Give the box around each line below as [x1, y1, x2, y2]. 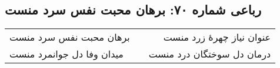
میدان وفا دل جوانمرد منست [9, 47, 124, 61]
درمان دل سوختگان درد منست [148, 47, 271, 61]
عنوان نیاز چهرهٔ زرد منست [163, 30, 271, 44]
